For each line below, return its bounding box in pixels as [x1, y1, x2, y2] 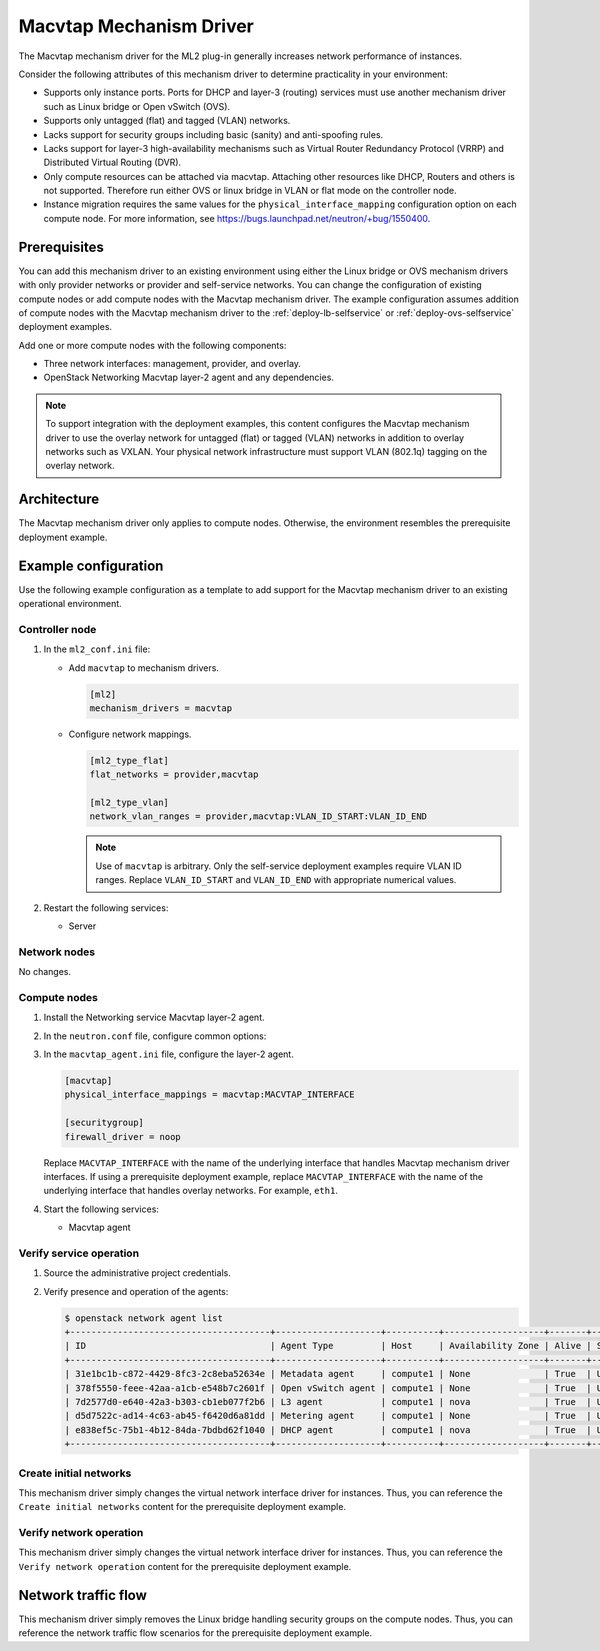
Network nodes [18, 945, 95, 959]
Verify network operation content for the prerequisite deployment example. [18, 1560, 352, 1572]
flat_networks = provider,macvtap [89, 769, 259, 780]
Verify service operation [18, 1246, 140, 1260]
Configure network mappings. [68, 728, 192, 740]
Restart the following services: [43, 901, 169, 914]
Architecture [18, 491, 100, 508]
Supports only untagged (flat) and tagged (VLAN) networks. [43, 115, 291, 127]
